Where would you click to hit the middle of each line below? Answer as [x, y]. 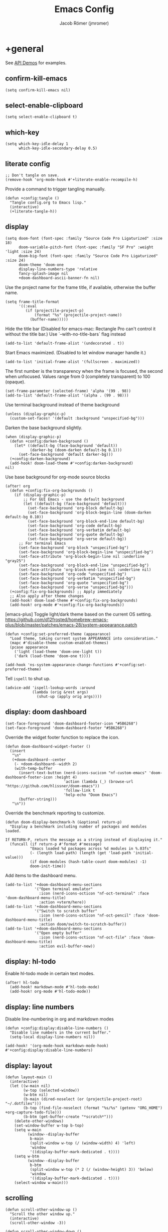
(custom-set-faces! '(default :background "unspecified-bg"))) [77, 418]
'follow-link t [79, 790]
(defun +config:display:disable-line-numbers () [57, 1029]
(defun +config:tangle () [32, 198]
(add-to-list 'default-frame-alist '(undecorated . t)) [65, 343]
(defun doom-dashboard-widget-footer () [48, 746]
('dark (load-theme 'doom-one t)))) [53, 656]
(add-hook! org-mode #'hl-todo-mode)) [50, 992]
